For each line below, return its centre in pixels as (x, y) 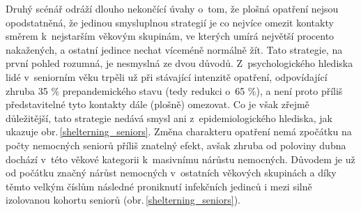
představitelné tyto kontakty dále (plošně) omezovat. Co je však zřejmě (158, 104)
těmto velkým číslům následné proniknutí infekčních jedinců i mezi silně (159, 186)
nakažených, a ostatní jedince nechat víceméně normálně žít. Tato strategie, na (174, 49)
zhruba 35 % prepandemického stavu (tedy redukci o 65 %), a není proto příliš (174, 90)
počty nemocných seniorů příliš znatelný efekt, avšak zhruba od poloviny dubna (176, 145)
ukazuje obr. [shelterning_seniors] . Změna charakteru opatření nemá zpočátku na (179, 131)
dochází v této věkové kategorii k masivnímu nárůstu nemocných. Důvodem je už (180, 159)
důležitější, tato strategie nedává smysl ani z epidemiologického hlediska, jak (169, 118)
